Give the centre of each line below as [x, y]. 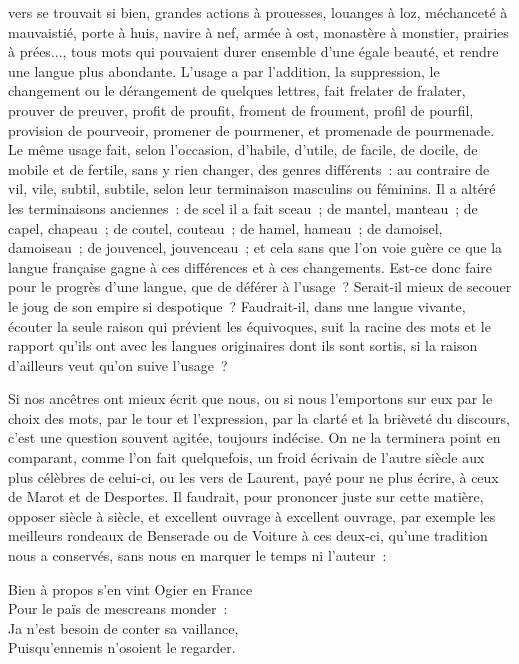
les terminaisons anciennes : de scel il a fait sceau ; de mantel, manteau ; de [243, 207]
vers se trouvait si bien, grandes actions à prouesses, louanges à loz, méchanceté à [258, 12]
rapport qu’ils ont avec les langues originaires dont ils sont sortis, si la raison [243, 345]
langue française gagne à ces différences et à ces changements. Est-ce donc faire [250, 266]
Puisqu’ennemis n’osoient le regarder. [122, 647]
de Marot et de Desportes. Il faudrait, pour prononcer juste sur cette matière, [246, 496]
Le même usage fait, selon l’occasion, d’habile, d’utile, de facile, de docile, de [243, 149]
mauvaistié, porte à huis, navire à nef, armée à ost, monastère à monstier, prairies [258, 31]
